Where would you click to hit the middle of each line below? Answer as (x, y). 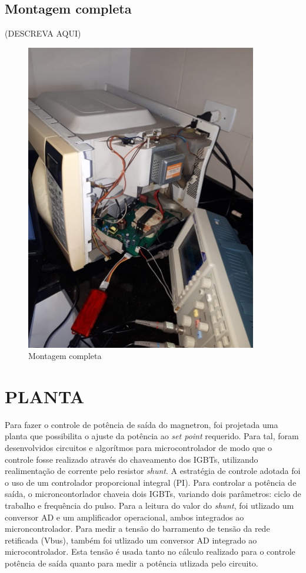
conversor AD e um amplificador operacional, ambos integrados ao (124, 517)
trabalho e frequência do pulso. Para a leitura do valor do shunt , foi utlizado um (149, 506)
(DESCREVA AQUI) (43, 33)
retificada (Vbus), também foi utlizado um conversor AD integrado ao (131, 540)
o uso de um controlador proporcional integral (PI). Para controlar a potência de (151, 482)
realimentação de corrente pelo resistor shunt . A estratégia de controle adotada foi (153, 471)
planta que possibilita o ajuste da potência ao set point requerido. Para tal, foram (152, 436)
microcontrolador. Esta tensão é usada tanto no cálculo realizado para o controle (150, 551)
